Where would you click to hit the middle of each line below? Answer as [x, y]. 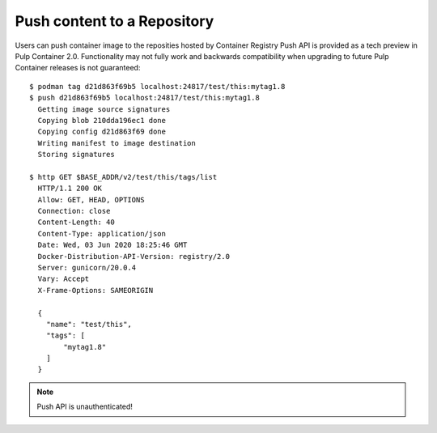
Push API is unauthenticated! [85, 407]
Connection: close [74, 211]
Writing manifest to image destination [117, 143]
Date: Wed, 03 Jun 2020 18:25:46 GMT [112, 245]
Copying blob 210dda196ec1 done [102, 120]
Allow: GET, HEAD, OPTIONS [91, 200]
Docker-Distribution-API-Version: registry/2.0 [134, 256]
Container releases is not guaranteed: [78, 68]
